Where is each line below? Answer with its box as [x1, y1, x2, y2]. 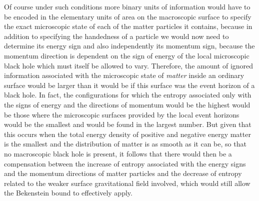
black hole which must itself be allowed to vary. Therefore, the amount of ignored [4, 60, 253, 70]
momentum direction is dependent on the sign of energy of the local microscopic [4, 50, 249, 60]
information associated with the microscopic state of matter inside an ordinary [4, 70, 244, 80]
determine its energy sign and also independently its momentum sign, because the [4, 40, 255, 51]
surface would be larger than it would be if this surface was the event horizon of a [4, 79, 255, 90]
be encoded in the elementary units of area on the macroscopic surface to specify [4, 11, 251, 21]
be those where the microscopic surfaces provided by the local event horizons [4, 109, 239, 119]
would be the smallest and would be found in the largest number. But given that [4, 119, 251, 129]
